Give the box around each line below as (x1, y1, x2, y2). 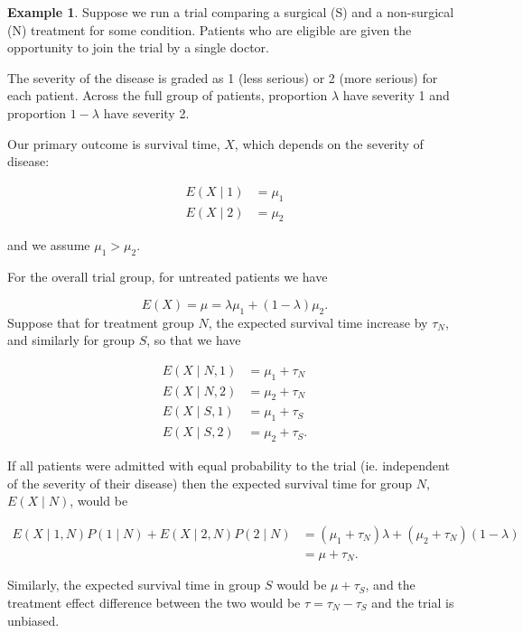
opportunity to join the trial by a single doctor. (7, 38, 269, 57)
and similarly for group (7, 330, 135, 349)
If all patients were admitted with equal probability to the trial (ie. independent (7, 456, 450, 475)
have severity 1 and (342, 86, 450, 105)
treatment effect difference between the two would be (7, 592, 301, 611)
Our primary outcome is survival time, (7, 134, 220, 153)
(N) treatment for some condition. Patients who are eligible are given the (7, 20, 412, 39)
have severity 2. (103, 103, 190, 122)
